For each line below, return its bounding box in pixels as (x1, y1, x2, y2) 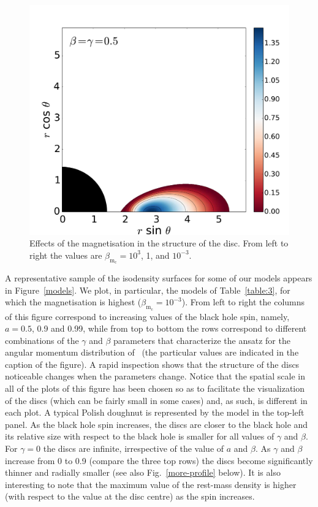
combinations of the (5, 334, 79, 346)
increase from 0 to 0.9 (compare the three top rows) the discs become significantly (5, 454, 313, 467)
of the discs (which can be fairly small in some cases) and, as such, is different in (5, 394, 308, 406)
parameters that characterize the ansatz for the (113, 334, 290, 346)
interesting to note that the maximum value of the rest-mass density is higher (5, 478, 297, 490)
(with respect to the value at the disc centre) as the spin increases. (5, 490, 255, 503)
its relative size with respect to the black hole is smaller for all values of (5, 430, 274, 443)
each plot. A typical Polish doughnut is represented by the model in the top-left (5, 406, 305, 419)
